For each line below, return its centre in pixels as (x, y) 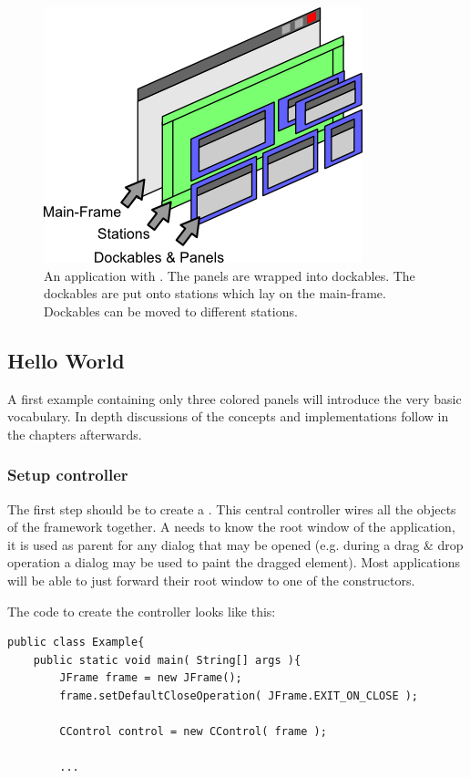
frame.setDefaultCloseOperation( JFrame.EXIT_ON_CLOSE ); (239, 695)
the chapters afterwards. (75, 434)
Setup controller (68, 475)
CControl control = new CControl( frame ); (193, 732)
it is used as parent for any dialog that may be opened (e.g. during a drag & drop (235, 544)
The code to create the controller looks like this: (142, 611)
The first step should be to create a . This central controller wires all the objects (232, 508)
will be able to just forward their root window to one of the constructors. (211, 580)
